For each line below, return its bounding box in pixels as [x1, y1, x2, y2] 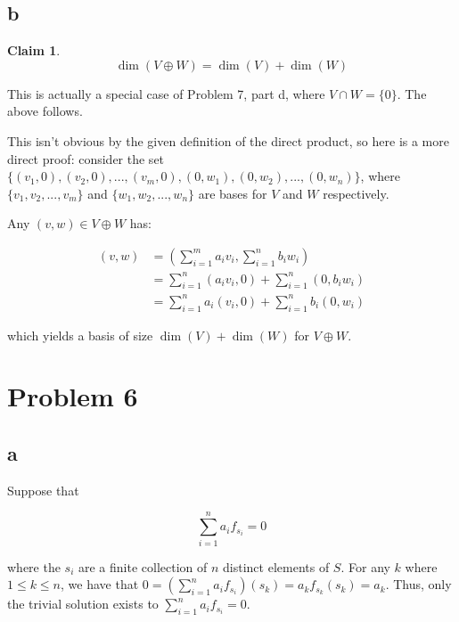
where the [7, 557, 61, 576]
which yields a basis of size [7, 325, 153, 344]
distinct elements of [223, 557, 330, 576]
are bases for [198, 184, 267, 202]
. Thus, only [385, 575, 452, 593]
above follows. [7, 102, 83, 120]
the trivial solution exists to [7, 594, 159, 613]
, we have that [61, 575, 139, 593]
